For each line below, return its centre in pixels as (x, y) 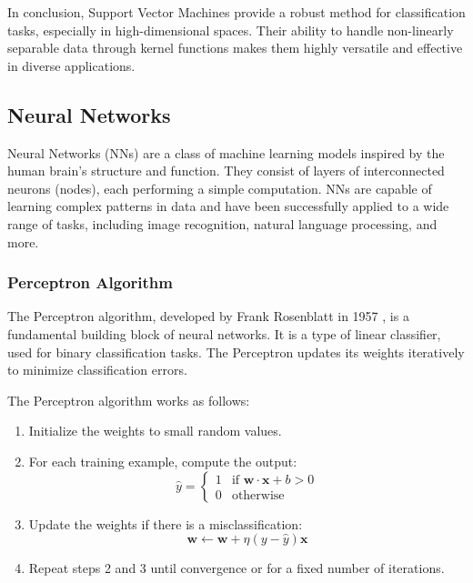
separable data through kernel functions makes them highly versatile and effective (235, 48)
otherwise (258, 495)
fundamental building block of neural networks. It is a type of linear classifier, (224, 333)
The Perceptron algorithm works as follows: (129, 400)
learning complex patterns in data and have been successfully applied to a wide (228, 206)
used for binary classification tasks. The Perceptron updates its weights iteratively (236, 352)
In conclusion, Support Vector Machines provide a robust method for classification (236, 12)
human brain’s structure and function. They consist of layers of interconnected (226, 171)
